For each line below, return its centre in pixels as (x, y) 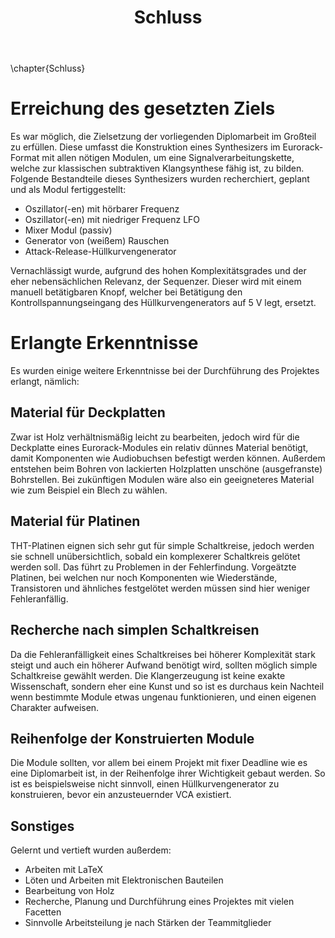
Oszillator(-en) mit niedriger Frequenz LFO (112, 220)
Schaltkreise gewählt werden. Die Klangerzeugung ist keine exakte (148, 675)
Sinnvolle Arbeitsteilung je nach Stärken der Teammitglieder (148, 923)
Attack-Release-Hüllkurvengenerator (100, 252)
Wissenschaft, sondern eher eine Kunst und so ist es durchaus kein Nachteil (167, 686)
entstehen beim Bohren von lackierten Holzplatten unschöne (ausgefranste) (166, 468)
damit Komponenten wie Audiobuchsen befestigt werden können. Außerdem (168, 458)
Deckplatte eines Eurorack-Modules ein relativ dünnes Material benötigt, (159, 447)
